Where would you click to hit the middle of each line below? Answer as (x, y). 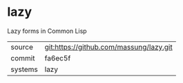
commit (23, 58)
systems (24, 69)
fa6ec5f (58, 58)
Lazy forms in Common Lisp (47, 31)
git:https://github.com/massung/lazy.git (108, 47)
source (22, 47)
